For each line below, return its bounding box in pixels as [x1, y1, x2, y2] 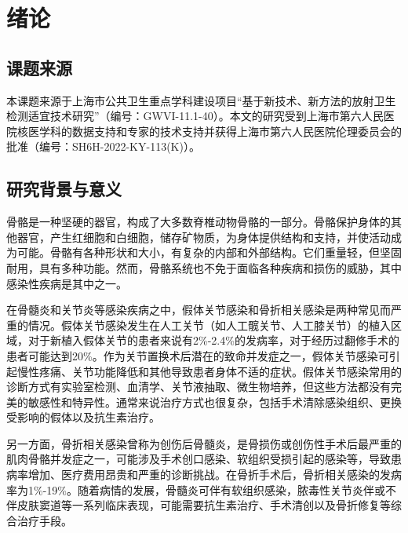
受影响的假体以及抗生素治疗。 [6, 409, 160, 425]
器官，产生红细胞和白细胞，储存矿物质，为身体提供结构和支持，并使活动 [16, 228, 391, 245]
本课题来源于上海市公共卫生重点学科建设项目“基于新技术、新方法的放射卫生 [6, 92, 396, 108]
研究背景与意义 [6, 177, 122, 201]
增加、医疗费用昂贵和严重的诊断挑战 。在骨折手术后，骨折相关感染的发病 [27, 466, 402, 483]
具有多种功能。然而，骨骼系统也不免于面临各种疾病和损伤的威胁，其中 [38, 259, 402, 276]
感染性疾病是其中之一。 [6, 275, 127, 291]
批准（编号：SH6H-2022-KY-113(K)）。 [6, 138, 200, 155]
